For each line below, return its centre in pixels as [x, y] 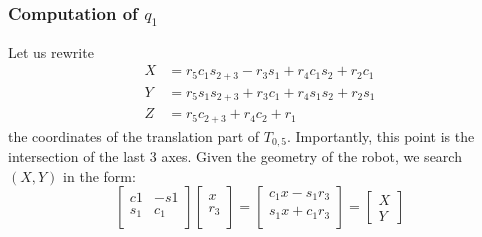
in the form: [99, 175]
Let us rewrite [51, 51]
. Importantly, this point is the [380, 135]
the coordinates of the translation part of [134, 135]
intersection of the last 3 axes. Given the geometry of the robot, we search [235, 156]
